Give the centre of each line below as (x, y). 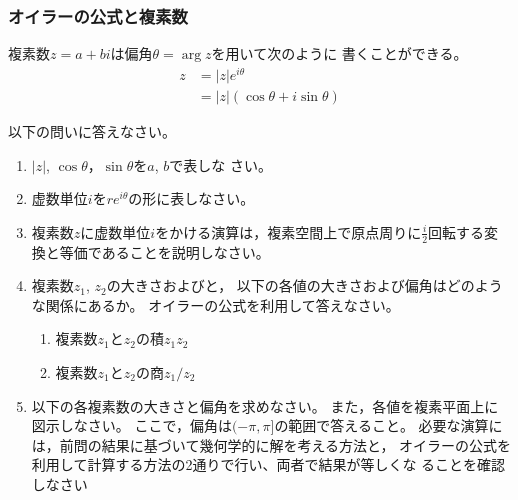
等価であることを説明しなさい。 (164, 251)
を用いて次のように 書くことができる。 (339, 53)
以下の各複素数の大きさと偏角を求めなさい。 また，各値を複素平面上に (265, 405)
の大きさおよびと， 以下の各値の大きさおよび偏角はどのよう (304, 285)
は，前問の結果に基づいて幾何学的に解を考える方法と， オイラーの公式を (271, 444)
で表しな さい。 (220, 164)
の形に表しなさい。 (191, 198)
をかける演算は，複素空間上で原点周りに (288, 231)
